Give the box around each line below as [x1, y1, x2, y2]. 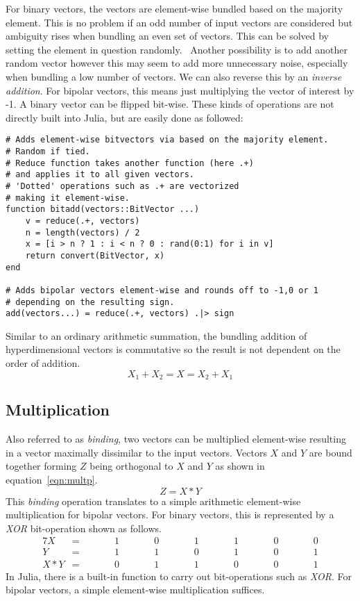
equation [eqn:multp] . [6, 472, 98, 487]
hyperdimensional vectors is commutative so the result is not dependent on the [6, 342, 341, 356]
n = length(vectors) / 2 [25, 227, 140, 238]
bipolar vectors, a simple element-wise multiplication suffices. [6, 582, 265, 597]
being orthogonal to [89, 459, 173, 473]
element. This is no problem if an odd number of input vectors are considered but [6, 15, 353, 29]
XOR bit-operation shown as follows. [6, 520, 162, 535]
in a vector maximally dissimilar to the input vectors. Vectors [6, 445, 267, 459]
